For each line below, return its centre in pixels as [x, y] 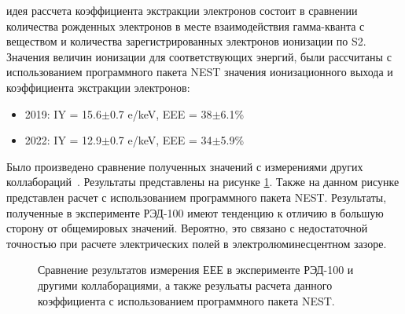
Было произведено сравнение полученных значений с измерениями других [185, 166]
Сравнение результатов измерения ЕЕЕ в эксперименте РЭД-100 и [196, 270]
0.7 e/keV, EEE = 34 [161, 140]
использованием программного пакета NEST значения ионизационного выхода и [200, 72]
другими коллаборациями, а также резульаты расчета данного [185, 285]
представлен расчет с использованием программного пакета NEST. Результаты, [197, 197]
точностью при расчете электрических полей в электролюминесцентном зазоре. [197, 243]
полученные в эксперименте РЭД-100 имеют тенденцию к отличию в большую [195, 212]
